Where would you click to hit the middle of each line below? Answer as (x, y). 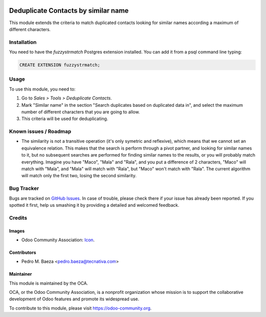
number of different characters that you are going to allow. (81, 112)
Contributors (23, 252)
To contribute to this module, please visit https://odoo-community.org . (81, 308)
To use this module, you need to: (42, 89)
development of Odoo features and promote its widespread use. (74, 299)
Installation (23, 42)
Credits (18, 218)
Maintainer (20, 274)
